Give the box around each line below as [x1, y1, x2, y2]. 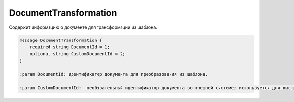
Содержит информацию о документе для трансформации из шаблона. [9, 24, 158, 30]
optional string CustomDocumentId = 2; [29, 51, 126, 57]
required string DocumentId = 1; [29, 44, 110, 50]
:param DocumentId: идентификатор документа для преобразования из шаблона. [19, 71, 208, 77]
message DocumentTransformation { [19, 37, 102, 43]
